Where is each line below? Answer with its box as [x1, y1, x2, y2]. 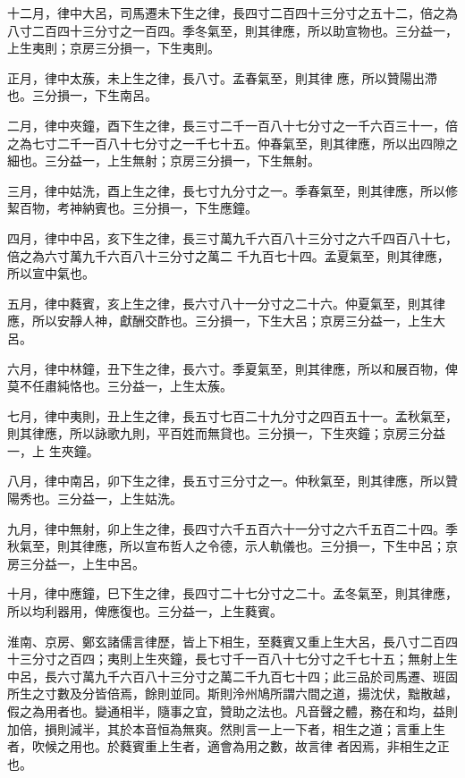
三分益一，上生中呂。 [19, 554, 145, 572]
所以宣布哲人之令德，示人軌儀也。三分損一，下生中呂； [119, 537, 445, 555]
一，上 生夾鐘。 [7, 441, 99, 460]
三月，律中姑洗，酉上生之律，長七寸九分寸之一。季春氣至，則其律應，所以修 [7, 181, 458, 199]
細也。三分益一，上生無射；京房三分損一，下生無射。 [7, 151, 320, 170]
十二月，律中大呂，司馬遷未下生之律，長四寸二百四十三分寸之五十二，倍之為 [7, 4, 458, 21]
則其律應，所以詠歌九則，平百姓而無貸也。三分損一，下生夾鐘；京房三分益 [7, 424, 445, 443]
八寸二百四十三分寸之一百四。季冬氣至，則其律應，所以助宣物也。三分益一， [7, 21, 458, 39]
